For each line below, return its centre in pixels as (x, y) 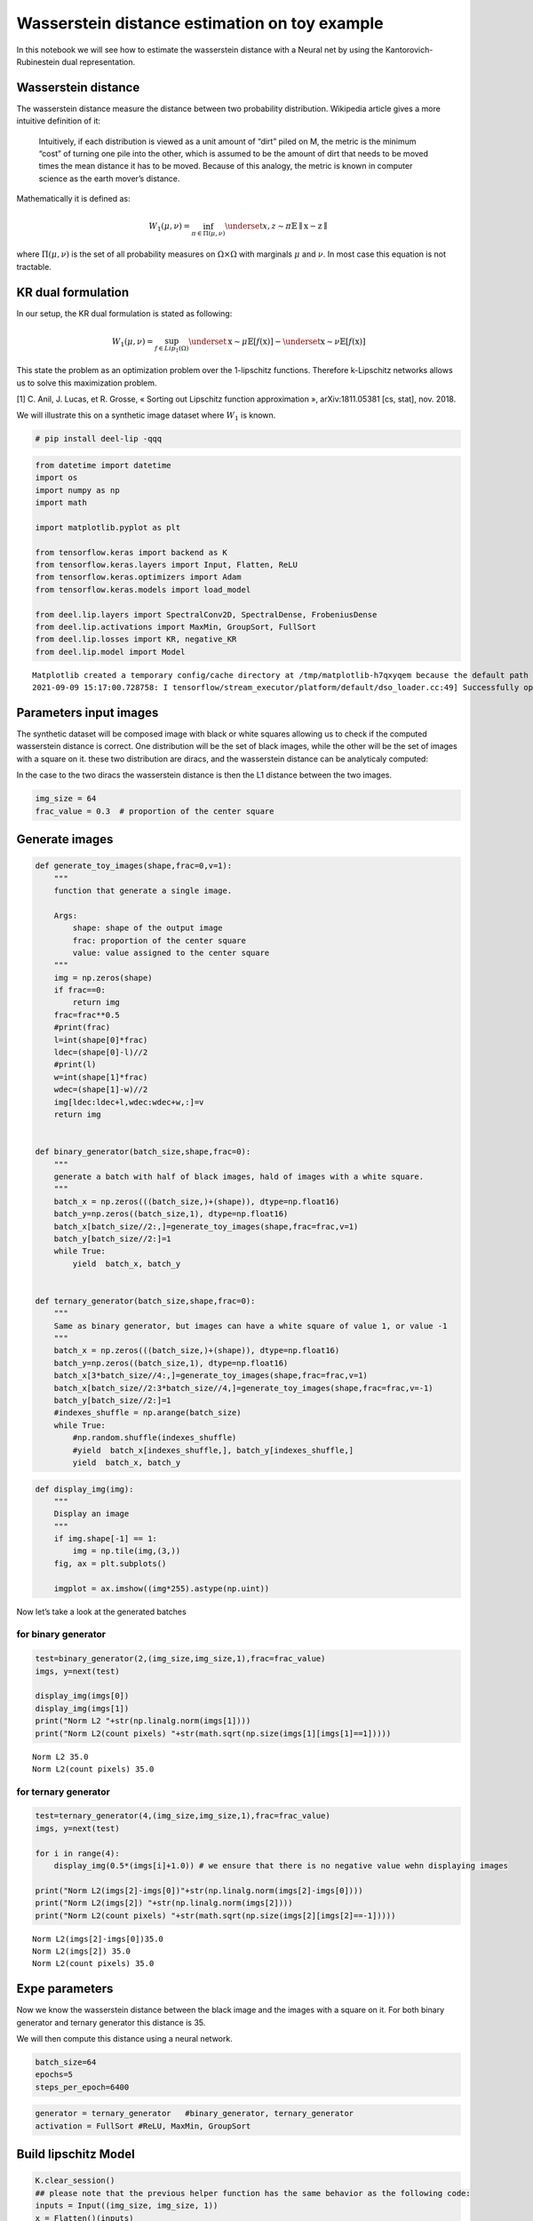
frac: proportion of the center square (159, 940)
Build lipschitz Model (76, 2154)
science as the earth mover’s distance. (109, 179)
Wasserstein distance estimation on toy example (200, 23)
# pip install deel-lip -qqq (99, 439)
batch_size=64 (66, 2062)
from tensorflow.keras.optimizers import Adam (138, 577)
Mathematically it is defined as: (73, 199)
